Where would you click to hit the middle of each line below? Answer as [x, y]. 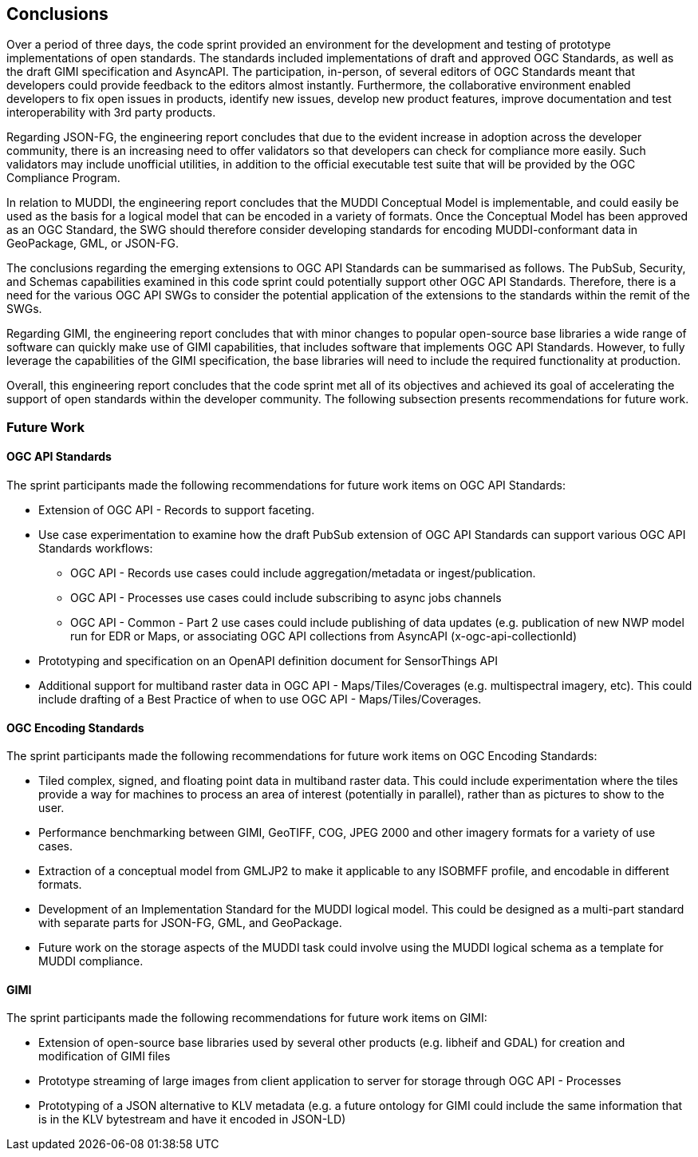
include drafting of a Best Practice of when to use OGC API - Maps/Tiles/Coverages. [260, 699]
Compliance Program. [63, 178]
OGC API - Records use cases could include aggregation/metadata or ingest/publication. [303, 573]
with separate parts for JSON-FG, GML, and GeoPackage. [190, 923]
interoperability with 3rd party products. [111, 113]
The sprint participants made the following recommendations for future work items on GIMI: [247, 1018]
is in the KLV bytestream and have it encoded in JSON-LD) [192, 1119]
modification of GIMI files [105, 1056]
